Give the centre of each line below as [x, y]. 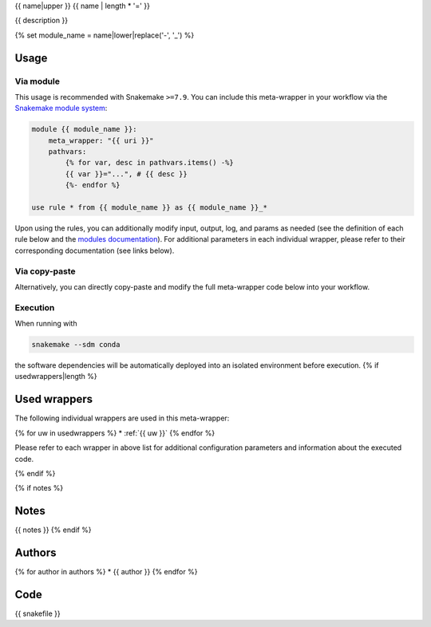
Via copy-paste [45, 271]
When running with [46, 324]
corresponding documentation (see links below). [95, 250]
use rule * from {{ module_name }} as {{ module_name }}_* [149, 208]
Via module [37, 81]
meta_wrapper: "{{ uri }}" [101, 140]
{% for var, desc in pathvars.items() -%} [150, 163]
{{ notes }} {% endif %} [53, 530]
